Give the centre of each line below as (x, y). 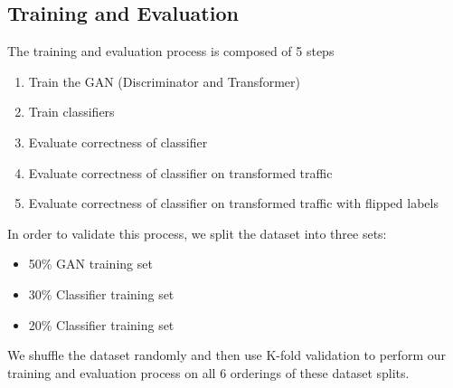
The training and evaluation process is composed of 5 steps (171, 51)
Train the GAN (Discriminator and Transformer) (164, 81)
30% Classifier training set (101, 293)
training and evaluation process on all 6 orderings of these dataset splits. (208, 372)
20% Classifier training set (101, 324)
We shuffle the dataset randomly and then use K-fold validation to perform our (226, 355)
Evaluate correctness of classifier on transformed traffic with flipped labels (233, 203)
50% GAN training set (90, 264)
